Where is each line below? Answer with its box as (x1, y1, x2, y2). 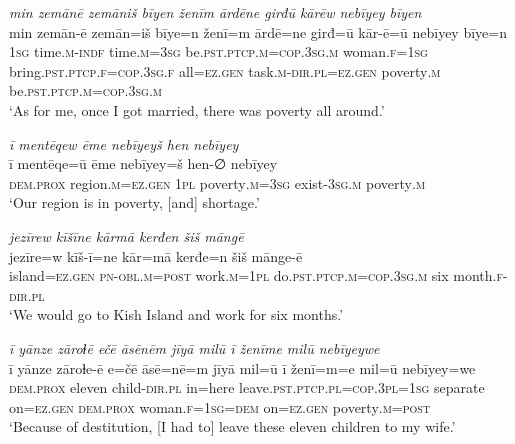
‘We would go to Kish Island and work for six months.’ (9, 304, 344, 325)
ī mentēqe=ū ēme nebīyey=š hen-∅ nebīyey (9, 153, 278, 174)
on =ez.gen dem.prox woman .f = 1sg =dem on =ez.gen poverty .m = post (9, 396, 431, 417)
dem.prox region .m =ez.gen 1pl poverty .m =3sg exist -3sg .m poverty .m (9, 172, 426, 193)
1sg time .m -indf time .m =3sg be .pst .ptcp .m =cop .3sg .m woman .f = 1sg (9, 41, 428, 62)
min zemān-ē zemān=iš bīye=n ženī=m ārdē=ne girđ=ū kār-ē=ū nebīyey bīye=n (9, 21, 507, 42)
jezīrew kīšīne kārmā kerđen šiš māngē (9, 225, 244, 246)
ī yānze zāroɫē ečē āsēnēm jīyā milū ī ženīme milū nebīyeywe (9, 337, 380, 358)
